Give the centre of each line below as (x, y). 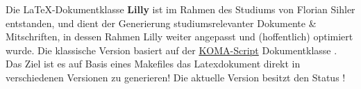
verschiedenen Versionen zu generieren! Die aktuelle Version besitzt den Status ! (176, 77)
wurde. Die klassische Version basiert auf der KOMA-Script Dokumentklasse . (171, 50)
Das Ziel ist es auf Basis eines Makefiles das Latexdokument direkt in (153, 64)
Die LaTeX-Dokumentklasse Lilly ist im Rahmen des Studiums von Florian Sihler (180, 9)
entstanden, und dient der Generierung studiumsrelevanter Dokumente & (161, 23)
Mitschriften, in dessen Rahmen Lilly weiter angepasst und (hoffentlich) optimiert (179, 37)
